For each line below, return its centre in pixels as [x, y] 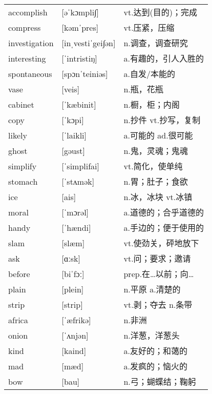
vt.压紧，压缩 [149, 28]
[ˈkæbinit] [79, 104]
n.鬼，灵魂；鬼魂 [156, 151]
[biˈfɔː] [73, 273]
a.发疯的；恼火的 [155, 366]
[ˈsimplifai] [80, 166]
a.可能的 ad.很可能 [158, 135]
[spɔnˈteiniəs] [85, 73]
